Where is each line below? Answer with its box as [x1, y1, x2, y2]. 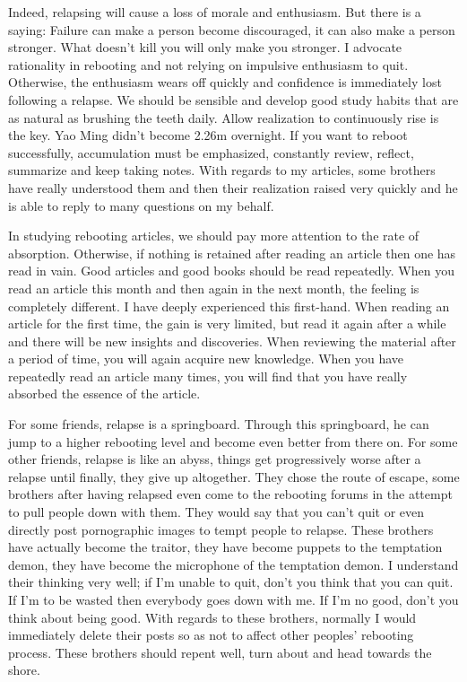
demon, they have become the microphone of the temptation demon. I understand [8, 555, 459, 573]
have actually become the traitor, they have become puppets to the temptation [8, 538, 443, 556]
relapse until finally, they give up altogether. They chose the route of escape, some [8, 467, 460, 485]
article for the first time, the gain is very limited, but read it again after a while [8, 314, 446, 333]
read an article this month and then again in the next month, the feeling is [8, 278, 419, 297]
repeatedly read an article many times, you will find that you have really [8, 366, 408, 385]
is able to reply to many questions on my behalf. [8, 196, 274, 214]
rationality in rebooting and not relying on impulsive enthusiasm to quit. [8, 55, 409, 74]
